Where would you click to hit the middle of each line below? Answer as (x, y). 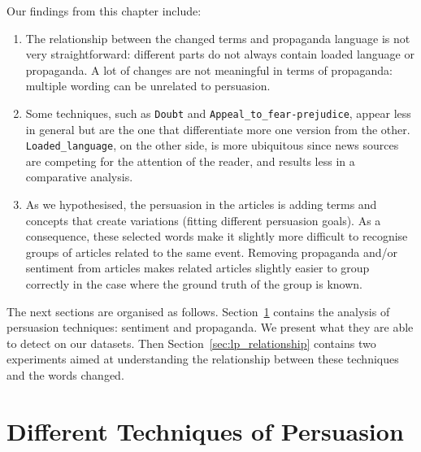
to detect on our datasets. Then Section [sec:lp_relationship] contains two (191, 343)
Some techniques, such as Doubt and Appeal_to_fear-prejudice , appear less (218, 113)
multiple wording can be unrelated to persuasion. (148, 86)
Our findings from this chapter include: (104, 11)
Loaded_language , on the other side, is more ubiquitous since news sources (212, 145)
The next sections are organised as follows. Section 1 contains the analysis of (198, 311)
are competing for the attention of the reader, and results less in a (190, 161)
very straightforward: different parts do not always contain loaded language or (220, 54)
